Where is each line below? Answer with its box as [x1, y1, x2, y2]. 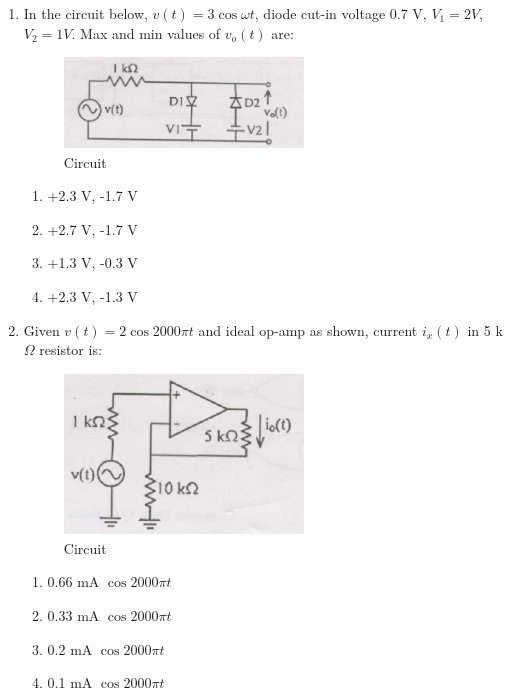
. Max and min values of [71, 22, 221, 43]
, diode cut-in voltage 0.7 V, [254, 3, 427, 23]
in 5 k [467, 319, 503, 340]
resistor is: [39, 339, 102, 360]
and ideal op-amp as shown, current [198, 319, 418, 340]
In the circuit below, [23, 3, 148, 23]
